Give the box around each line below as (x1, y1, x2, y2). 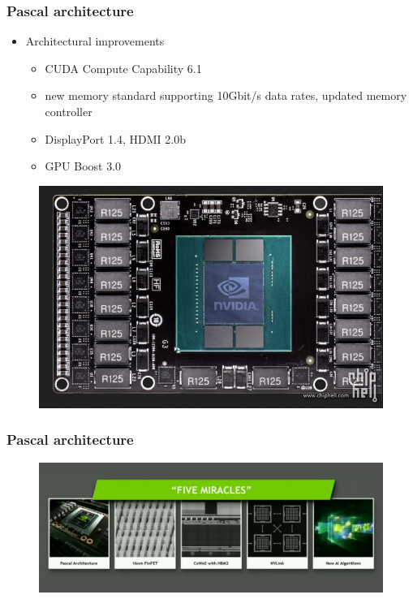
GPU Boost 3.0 (45, 157, 122, 175)
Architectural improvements (25, 32, 165, 50)
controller (45, 103, 92, 119)
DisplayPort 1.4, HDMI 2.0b (45, 130, 186, 147)
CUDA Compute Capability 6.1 (45, 59, 202, 76)
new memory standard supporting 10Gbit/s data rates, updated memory (45, 87, 407, 104)
